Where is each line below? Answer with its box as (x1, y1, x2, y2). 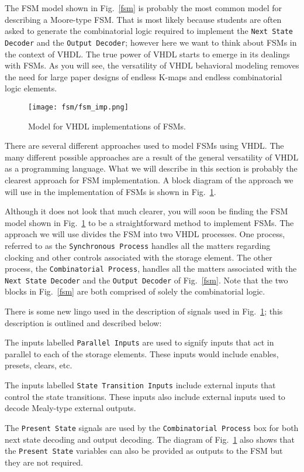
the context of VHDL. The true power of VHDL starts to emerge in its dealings (5, 47, 290, 60)
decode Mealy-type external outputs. (5, 402, 136, 414)
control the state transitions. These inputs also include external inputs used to (5, 390, 285, 402)
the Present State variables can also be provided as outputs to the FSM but (5, 444, 283, 457)
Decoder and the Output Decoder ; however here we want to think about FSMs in (5, 36, 297, 48)
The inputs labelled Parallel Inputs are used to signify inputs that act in (5, 336, 274, 348)
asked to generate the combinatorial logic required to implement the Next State (5, 25, 293, 37)
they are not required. (5, 456, 83, 468)
